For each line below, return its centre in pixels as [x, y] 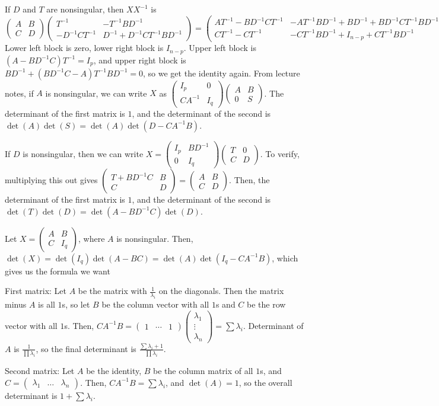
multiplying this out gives [51, 180]
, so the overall [265, 382]
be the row [266, 304]
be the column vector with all [155, 304]
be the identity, [114, 371]
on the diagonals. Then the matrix [221, 291]
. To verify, [280, 153]
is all [47, 304]
